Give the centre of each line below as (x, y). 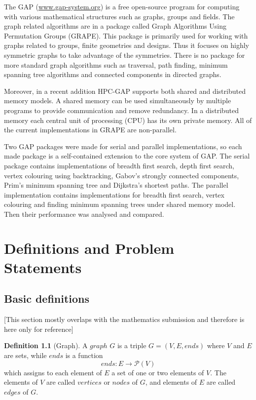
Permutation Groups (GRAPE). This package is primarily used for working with (126, 35)
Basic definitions (47, 299)
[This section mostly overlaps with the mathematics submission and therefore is (124, 319)
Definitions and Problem (89, 248)
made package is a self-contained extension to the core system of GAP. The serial (127, 156)
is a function (84, 355)
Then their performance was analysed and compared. (84, 214)
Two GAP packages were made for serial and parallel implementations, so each (123, 146)
